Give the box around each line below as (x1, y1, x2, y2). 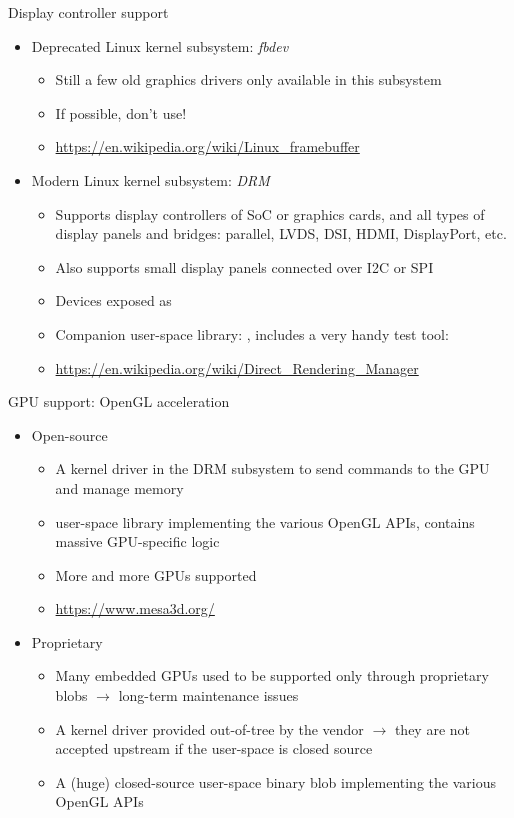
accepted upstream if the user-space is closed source (55, 738, 373, 759)
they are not (394, 718, 471, 739)
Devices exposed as (55, 290, 172, 311)
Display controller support (8, 2, 169, 22)
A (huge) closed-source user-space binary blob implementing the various (55, 771, 496, 792)
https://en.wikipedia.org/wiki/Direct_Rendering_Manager (55, 357, 419, 378)
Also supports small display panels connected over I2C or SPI (55, 256, 434, 277)
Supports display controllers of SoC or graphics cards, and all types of (55, 203, 485, 224)
